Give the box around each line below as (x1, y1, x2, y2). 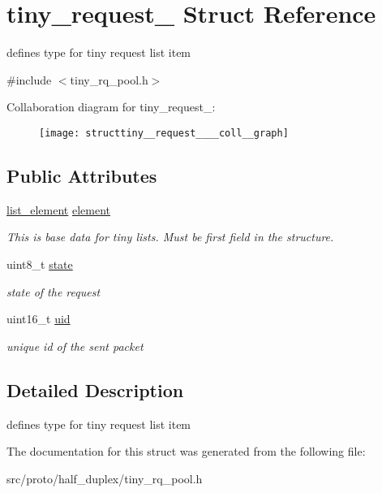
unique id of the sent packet (6, 337, 144, 354)
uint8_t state (6, 255, 73, 272)
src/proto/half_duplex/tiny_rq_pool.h (6, 469, 203, 487)
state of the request (6, 283, 101, 300)
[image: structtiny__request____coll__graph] (39, 127, 289, 139)
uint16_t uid (6, 310, 71, 327)
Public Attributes (6, 162, 157, 188)
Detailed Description (6, 377, 184, 402)
